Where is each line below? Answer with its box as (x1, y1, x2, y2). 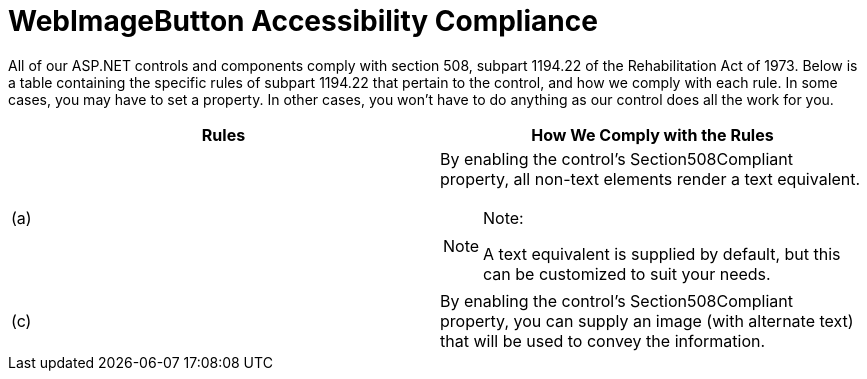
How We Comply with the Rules (531, 124, 774, 145)
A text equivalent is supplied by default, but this (483, 243, 841, 264)
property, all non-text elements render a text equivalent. (440, 168, 861, 189)
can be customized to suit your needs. (483, 263, 771, 284)
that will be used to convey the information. (440, 330, 766, 351)
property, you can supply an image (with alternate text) (440, 310, 854, 331)
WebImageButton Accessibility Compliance (8, 4, 598, 38)
